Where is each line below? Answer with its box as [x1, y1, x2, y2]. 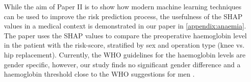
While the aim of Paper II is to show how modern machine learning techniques [4, 1, 242, 11]
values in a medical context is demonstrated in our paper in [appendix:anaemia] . [4, 21, 246, 31]
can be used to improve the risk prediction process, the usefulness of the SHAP [4, 11, 243, 21]
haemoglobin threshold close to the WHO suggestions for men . [4, 69, 195, 79]
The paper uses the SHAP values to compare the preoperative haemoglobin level [4, 30, 247, 40]
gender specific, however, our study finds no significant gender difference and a [4, 59, 241, 69]
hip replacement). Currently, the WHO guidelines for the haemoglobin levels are [4, 49, 246, 59]
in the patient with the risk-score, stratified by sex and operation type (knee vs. [4, 40, 245, 50]
